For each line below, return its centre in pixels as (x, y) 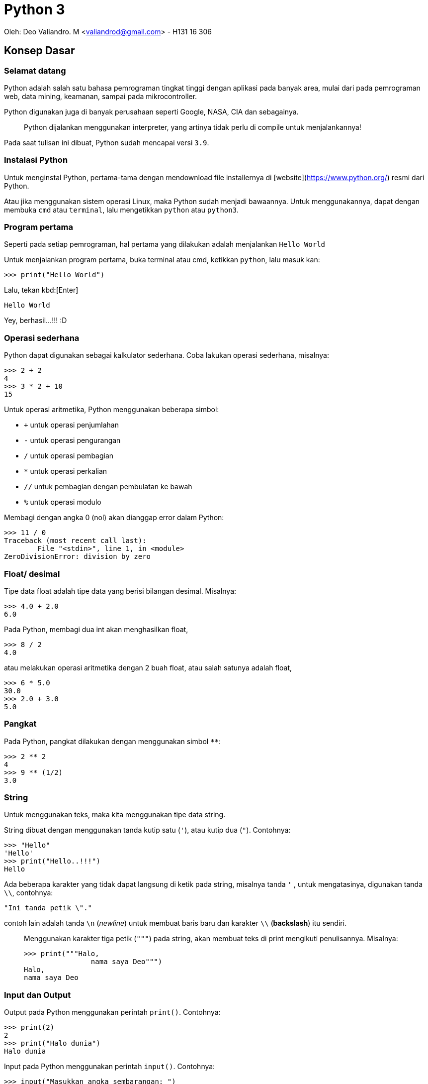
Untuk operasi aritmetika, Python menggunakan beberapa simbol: (112, 410)
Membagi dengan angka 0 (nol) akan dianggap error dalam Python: (114, 518)
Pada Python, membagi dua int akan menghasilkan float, (96, 629)
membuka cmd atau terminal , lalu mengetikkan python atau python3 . (122, 210)
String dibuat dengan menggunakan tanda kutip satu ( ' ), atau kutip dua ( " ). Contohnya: (147, 830)
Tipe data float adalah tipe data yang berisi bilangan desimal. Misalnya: (120, 591)
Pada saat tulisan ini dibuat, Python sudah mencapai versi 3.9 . (107, 142)
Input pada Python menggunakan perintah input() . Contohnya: (110, 1067)
